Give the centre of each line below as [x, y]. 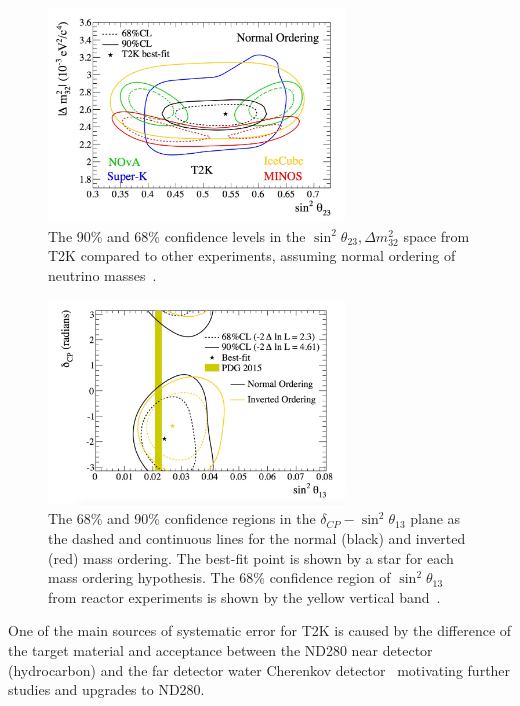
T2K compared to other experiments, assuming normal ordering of [252, 255]
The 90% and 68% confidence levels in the [177, 235]
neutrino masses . [102, 274]
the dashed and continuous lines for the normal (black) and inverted [257, 537]
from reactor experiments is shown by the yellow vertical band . [244, 596]
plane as [435, 518]
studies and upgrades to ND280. [106, 689]
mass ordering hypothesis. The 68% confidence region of [219, 577]
